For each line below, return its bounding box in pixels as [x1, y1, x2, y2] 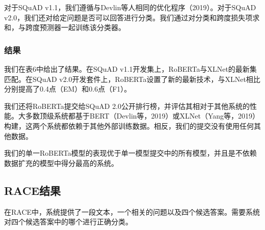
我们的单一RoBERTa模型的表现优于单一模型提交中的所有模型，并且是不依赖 [4, 148, 257, 158]
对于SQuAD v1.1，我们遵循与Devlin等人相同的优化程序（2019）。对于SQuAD [4, 2, 256, 12]
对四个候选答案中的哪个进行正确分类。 [4, 216, 132, 227]
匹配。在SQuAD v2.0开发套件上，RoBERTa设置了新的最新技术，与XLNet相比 [4, 73, 260, 84]
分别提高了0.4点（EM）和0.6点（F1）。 [4, 83, 131, 94]
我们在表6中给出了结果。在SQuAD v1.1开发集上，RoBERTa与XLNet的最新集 [4, 64, 257, 74]
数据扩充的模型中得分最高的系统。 [4, 157, 118, 168]
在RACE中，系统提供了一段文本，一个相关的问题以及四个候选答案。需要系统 [4, 206, 260, 217]
